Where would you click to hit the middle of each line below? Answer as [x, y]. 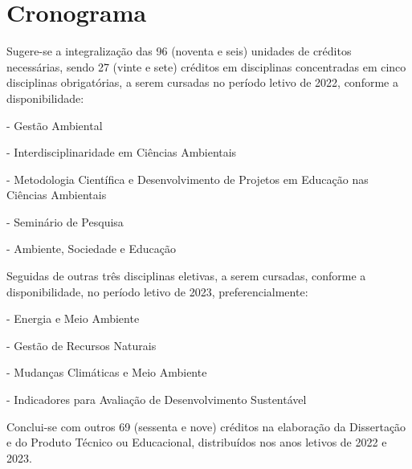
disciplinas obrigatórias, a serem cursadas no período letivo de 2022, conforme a [202, 82]
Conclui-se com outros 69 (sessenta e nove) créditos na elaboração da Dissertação [206, 426]
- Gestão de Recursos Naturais [82, 345]
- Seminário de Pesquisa [65, 221]
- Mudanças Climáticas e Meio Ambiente [107, 372]
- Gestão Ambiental [55, 125]
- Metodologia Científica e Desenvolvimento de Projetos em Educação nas [188, 179]
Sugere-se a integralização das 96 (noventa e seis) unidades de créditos [179, 51]
